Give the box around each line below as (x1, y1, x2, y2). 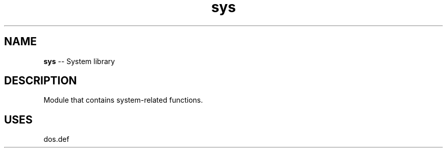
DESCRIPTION (4, 74, 77, 87)
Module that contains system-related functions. (43, 96, 203, 105)
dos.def (43, 135, 69, 144)
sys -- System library (43, 56, 115, 66)
